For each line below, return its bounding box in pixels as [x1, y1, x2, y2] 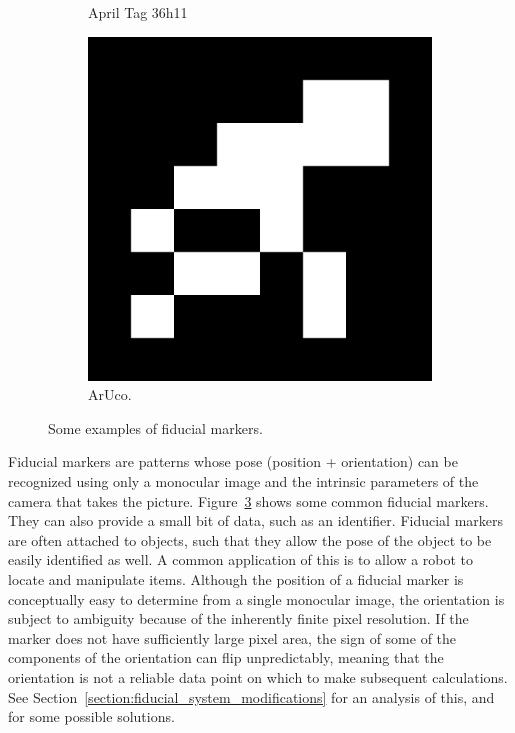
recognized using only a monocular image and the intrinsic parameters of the [8, 470, 479, 491]
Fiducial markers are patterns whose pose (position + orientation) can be [8, 451, 458, 472]
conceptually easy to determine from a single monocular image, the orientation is [8, 588, 505, 609]
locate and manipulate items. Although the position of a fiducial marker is [8, 568, 464, 589]
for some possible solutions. [8, 706, 175, 727]
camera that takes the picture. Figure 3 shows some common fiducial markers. [8, 490, 489, 511]
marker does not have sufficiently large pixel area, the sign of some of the [8, 627, 457, 648]
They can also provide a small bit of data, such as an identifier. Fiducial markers [8, 510, 504, 531]
